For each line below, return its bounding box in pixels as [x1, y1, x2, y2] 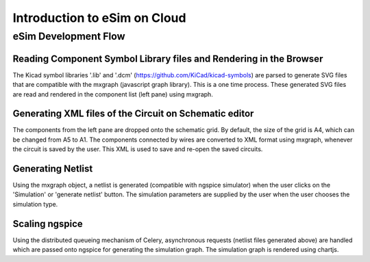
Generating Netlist [12, 163, 93, 174]
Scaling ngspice [12, 218, 84, 229]
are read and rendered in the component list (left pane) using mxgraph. [12, 90, 214, 99]
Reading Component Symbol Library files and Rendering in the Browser [12, 53, 323, 64]
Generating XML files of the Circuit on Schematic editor [12, 108, 254, 120]
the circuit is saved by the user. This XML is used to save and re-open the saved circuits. [12, 145, 263, 153]
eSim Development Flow [12, 30, 126, 42]
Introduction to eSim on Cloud [12, 10, 186, 25]
